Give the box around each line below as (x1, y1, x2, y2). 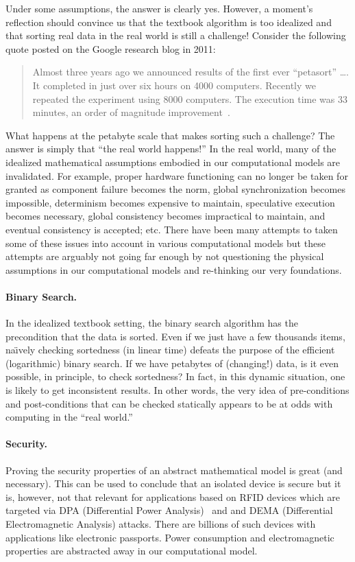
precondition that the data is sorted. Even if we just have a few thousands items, (5, 329, 345, 343)
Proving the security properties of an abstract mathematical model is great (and (5, 463, 343, 477)
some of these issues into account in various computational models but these (5, 235, 326, 250)
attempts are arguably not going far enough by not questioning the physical (5, 249, 324, 264)
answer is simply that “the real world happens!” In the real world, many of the (5, 141, 336, 156)
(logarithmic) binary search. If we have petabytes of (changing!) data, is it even (5, 355, 339, 370)
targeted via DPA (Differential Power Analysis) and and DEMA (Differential (5, 503, 333, 517)
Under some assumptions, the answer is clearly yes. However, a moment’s (5, 1, 313, 15)
